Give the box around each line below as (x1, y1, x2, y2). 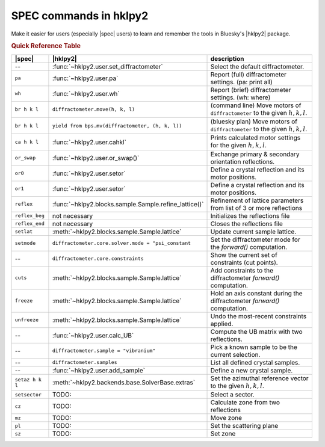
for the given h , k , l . (210, 141, 267, 150)
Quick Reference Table (11, 42, 81, 51)
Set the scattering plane (210, 422, 279, 430)
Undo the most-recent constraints (210, 312, 307, 320)
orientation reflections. (210, 157, 275, 165)
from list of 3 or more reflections (210, 203, 303, 212)
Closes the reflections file (210, 220, 283, 228)
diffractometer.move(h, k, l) (52, 106, 135, 113)
